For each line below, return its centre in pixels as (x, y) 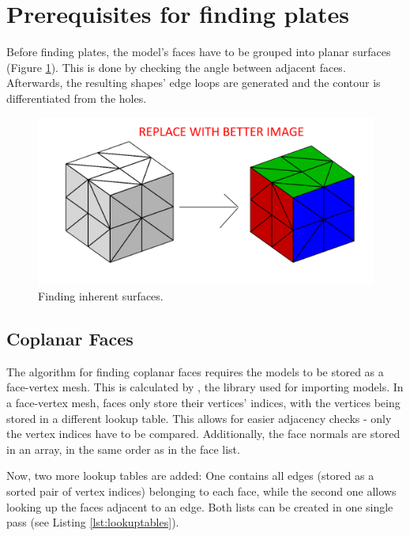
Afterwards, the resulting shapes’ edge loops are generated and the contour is (194, 83)
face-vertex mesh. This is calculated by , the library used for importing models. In (205, 387)
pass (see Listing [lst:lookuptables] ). (93, 522)
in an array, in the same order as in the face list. (123, 449)
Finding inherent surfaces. (101, 296)
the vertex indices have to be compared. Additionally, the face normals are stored (203, 434)
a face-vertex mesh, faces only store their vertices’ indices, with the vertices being (203, 403)
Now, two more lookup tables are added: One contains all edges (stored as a (190, 476)
